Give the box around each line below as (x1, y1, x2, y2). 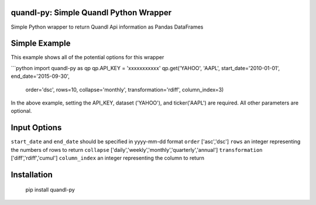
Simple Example (11, 39, 71, 48)
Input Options (11, 123, 62, 133)
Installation (11, 169, 53, 179)
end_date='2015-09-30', (11, 73, 70, 80)
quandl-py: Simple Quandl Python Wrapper (11, 8, 172, 18)
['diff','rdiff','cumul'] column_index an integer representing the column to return (11, 155, 205, 162)
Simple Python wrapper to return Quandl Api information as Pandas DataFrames (11, 23, 204, 30)
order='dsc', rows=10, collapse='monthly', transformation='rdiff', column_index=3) (25, 86, 224, 93)
